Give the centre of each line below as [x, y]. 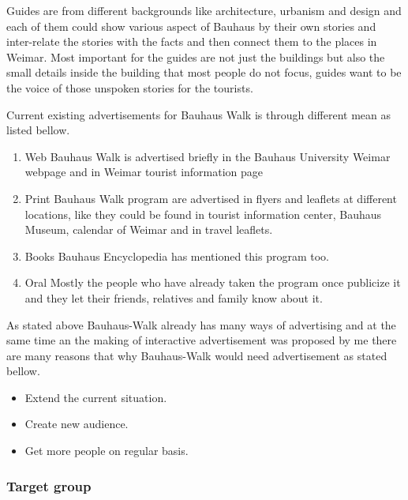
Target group [49, 485]
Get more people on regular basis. [107, 451]
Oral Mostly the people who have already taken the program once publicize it [213, 282]
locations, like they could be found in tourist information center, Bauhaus [203, 214]
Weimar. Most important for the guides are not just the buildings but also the [196, 56]
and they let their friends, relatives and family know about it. [174, 297]
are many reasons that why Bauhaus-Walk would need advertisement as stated [197, 355]
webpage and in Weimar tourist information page [144, 172]
